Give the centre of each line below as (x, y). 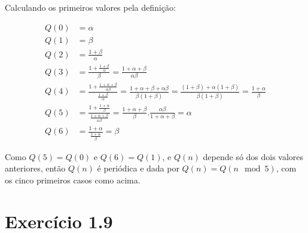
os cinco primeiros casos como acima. (73, 180)
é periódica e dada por (138, 168)
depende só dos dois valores (253, 156)
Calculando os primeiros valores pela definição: (90, 7)
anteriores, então (35, 168)
